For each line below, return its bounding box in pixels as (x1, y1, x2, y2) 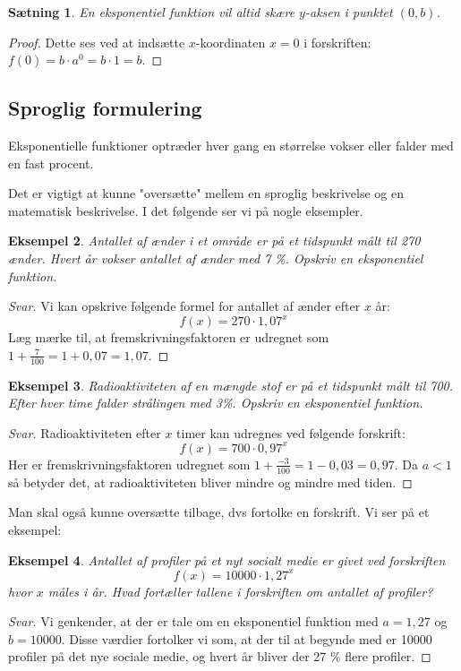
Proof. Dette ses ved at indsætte (8, 32, 185, 51)
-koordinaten (195, 32, 266, 51)
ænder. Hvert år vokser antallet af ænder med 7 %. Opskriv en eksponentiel (8, 248, 423, 267)
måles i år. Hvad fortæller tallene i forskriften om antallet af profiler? (47, 581, 433, 600)
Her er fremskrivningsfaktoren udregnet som (8, 454, 251, 473)
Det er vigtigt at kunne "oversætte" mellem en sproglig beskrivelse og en (8, 184, 404, 202)
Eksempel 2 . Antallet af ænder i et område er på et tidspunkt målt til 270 (8, 231, 421, 250)
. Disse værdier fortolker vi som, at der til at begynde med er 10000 (61, 629, 432, 648)
